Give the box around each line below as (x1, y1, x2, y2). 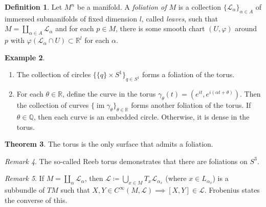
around (235, 23, 257, 34)
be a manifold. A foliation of (77, 2, 167, 12)
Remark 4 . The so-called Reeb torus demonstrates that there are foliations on (5, 155, 248, 166)
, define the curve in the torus (62, 88, 156, 99)
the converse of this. (5, 194, 68, 205)
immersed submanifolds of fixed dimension (5, 13, 137, 24)
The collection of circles (16, 69, 91, 80)
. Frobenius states (204, 185, 260, 195)
